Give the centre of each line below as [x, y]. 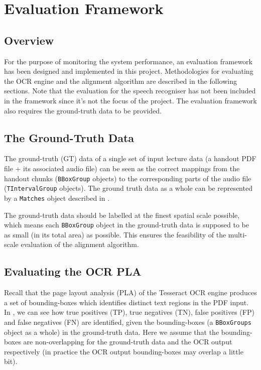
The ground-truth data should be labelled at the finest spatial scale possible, [122, 215]
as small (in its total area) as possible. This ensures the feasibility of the [115, 234]
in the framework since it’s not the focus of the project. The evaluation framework [130, 100]
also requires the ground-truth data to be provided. [83, 110]
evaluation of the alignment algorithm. [80, 244]
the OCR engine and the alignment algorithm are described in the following [120, 81]
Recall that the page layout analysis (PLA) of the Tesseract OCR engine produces [130, 292]
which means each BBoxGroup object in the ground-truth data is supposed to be [126, 225]
